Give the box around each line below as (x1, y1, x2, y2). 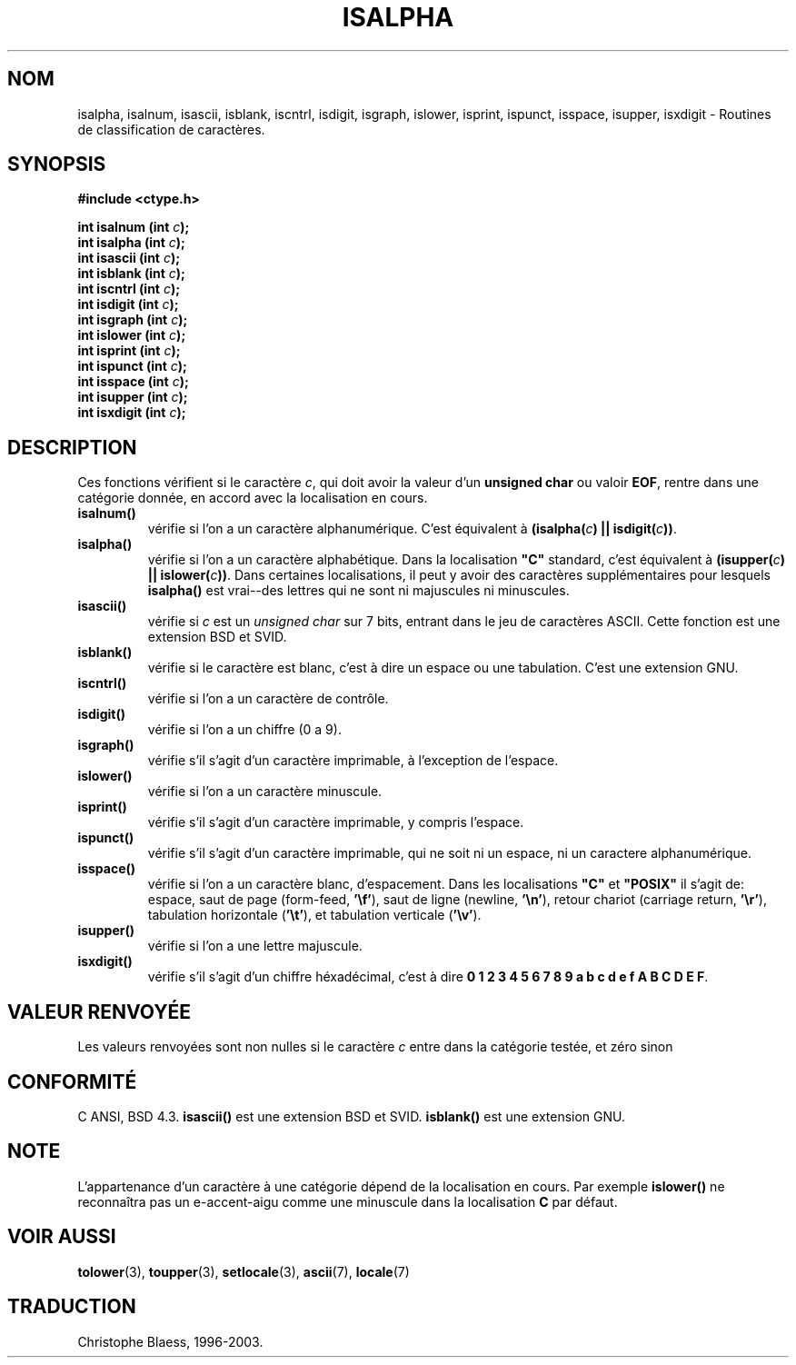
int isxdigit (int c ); (77, 404, 186, 421)
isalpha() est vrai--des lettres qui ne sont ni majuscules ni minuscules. (147, 583, 570, 599)
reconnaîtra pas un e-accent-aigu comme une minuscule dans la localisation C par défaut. (77, 1193, 618, 1210)
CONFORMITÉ (7, 1070, 137, 1093)
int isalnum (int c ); (77, 219, 190, 235)
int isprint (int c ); (77, 343, 181, 359)
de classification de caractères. (77, 121, 265, 137)
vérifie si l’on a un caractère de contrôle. (147, 691, 389, 707)
